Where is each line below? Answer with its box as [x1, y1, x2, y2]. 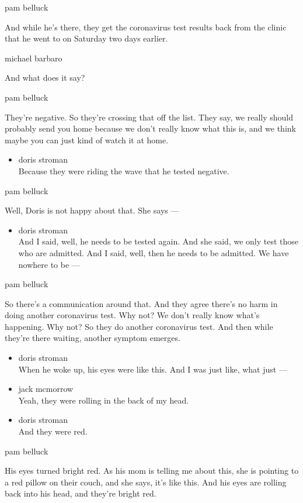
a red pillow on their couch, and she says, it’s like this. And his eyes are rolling [5, 476, 287, 488]
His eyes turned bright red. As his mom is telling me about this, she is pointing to [5, 464, 299, 477]
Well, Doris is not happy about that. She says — [5, 204, 179, 216]
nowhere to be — [18, 258, 80, 270]
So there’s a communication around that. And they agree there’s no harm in [5, 297, 278, 309]
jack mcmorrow [18, 383, 74, 395]
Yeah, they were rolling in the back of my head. [18, 394, 189, 406]
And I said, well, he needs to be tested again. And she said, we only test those [18, 235, 299, 247]
